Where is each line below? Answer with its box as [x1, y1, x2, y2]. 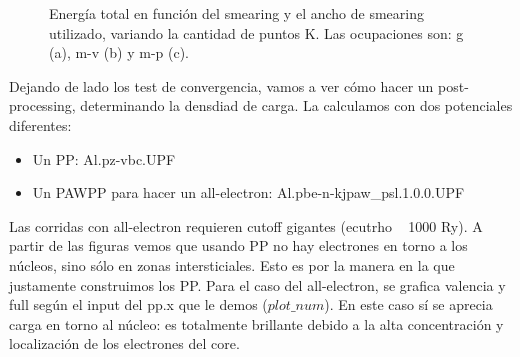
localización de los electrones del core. [9, 333, 240, 354]
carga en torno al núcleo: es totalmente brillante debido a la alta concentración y [9, 313, 504, 334]
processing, [9, 95, 76, 116]
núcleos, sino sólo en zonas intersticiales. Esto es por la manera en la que [9, 254, 455, 275]
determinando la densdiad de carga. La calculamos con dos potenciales [80, 95, 513, 116]
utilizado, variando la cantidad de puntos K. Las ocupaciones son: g [49, 22, 464, 43]
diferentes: [9, 114, 72, 135]
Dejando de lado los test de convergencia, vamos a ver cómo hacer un [9, 75, 434, 96]
